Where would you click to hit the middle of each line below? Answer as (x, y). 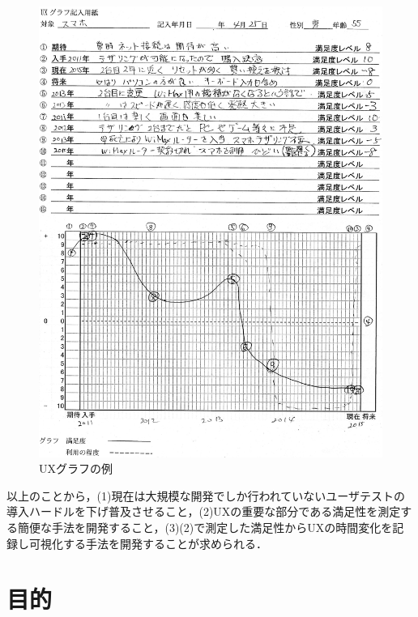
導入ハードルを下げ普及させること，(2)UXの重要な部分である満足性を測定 (204, 511)
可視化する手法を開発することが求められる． (148, 543)
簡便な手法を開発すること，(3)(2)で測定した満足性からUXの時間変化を (205, 527)
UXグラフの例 (76, 468)
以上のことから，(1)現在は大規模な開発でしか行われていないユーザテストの (206, 495)
